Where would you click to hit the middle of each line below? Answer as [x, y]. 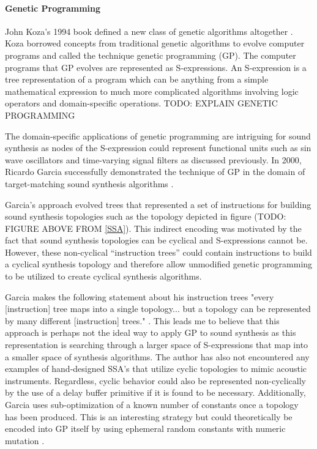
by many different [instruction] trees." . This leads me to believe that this [142, 320]
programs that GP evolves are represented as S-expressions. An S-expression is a [156, 67]
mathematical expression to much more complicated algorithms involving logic [152, 91]
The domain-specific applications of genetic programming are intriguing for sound [158, 135]
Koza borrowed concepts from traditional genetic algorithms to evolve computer [155, 43]
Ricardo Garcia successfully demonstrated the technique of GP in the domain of [155, 172]
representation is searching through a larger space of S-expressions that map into [157, 345]
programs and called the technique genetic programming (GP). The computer [151, 55]
